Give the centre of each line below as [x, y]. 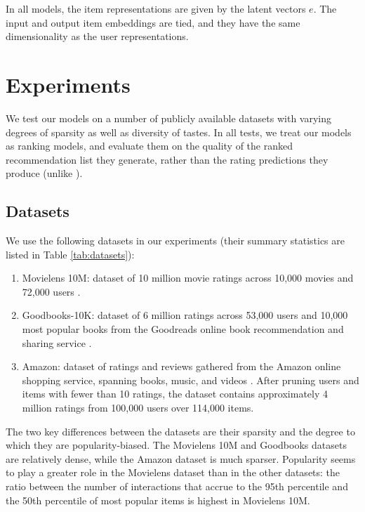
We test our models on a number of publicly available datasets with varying [168, 118]
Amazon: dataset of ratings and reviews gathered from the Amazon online [181, 366]
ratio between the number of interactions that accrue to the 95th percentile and [177, 486]
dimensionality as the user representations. [97, 36]
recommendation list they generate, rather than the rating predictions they [167, 159]
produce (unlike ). [44, 173]
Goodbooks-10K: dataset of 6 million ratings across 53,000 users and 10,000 [185, 315]
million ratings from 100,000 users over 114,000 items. [138, 408]
